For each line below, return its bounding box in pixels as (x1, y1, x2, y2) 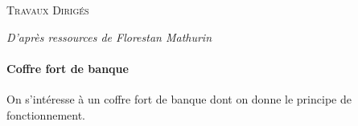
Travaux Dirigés (6, 2, 89, 18)
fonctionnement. (6, 106, 86, 123)
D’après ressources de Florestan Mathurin (6, 28, 212, 45)
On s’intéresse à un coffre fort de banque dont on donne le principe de (6, 90, 352, 107)
